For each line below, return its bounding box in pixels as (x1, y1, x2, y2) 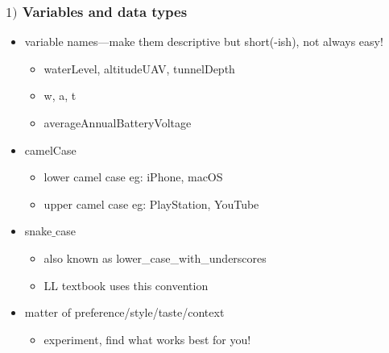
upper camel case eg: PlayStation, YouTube (43, 195, 259, 212)
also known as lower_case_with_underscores (43, 250, 267, 267)
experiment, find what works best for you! (43, 330, 251, 347)
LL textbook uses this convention (43, 276, 209, 293)
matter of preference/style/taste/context (24, 304, 225, 321)
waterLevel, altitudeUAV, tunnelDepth (43, 60, 235, 77)
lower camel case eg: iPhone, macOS (43, 168, 223, 185)
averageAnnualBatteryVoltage (43, 114, 192, 131)
